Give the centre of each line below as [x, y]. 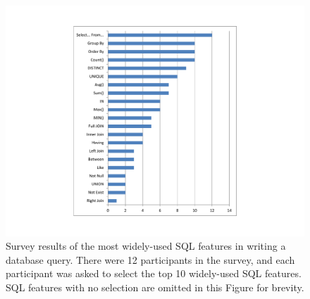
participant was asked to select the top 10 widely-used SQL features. [154, 273]
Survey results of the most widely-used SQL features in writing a [146, 246]
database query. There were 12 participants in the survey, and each [150, 259]
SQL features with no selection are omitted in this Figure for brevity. [155, 287]
